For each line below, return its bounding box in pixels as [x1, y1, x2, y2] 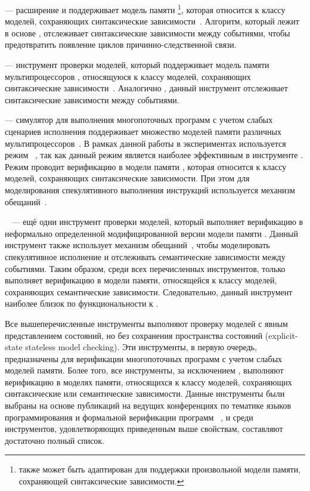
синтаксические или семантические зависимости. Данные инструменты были [5, 387, 285, 400]
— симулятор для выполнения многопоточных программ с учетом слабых [5, 113, 273, 126]
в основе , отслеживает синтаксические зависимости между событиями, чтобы [5, 26, 290, 39]
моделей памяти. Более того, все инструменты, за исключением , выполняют [5, 364, 284, 376]
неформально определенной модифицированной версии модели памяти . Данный [5, 227, 298, 239]
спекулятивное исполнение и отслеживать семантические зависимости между [5, 250, 286, 263]
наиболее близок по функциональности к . [5, 297, 159, 310]
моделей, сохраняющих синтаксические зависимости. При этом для [5, 172, 250, 184]
